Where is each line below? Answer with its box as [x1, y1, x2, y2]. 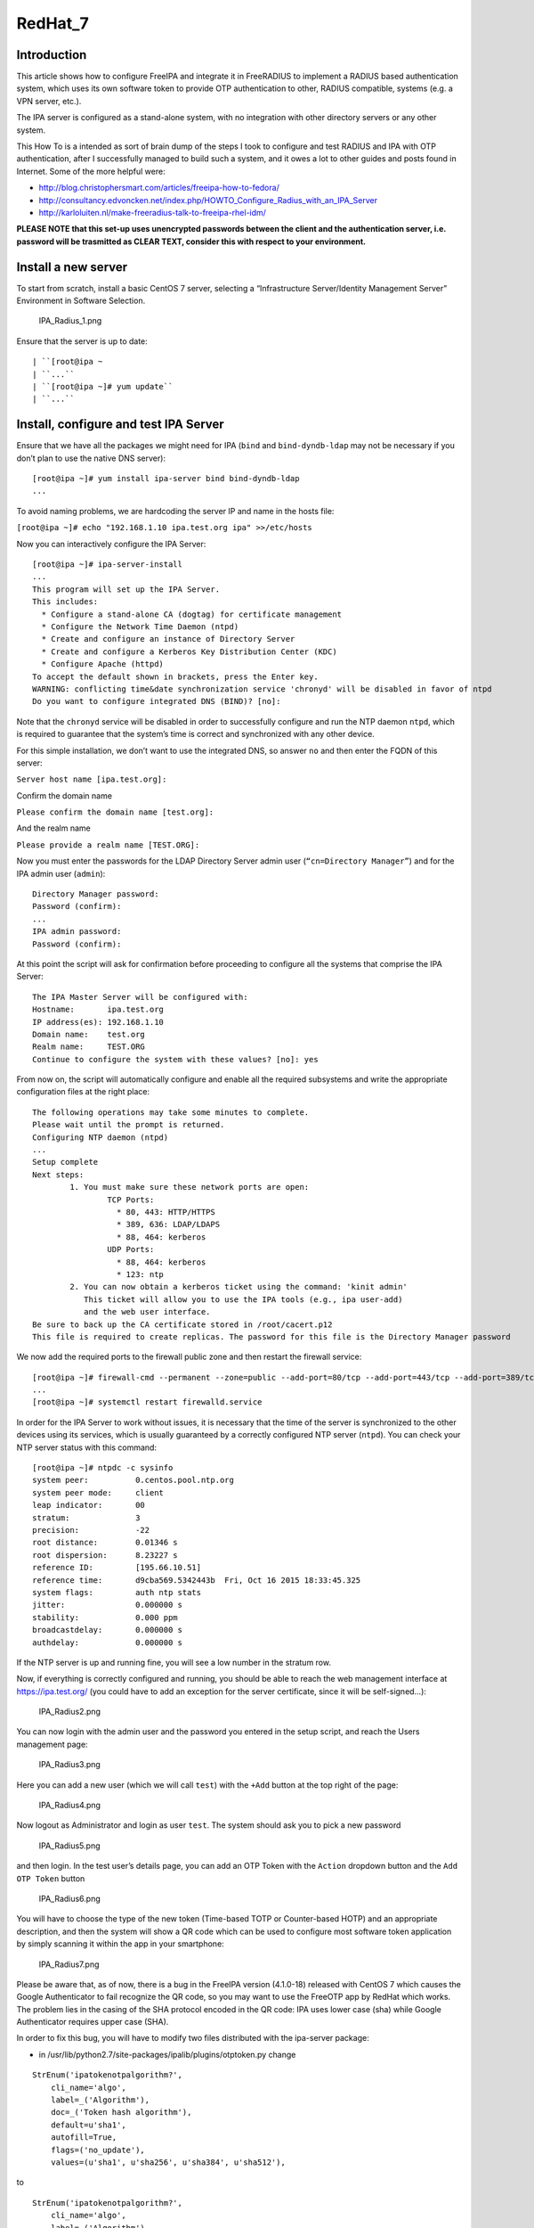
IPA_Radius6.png [38, 1893, 101, 1904]
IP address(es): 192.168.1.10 [32, 1017, 165, 1027]
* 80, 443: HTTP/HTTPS [116, 1208, 215, 1216]
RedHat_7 [16, 13, 89, 33]
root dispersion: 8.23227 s [32, 1550, 178, 1560]
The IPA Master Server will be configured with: [32, 992, 248, 1002]
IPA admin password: [32, 927, 122, 937]
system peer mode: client [32, 1487, 165, 1497]
